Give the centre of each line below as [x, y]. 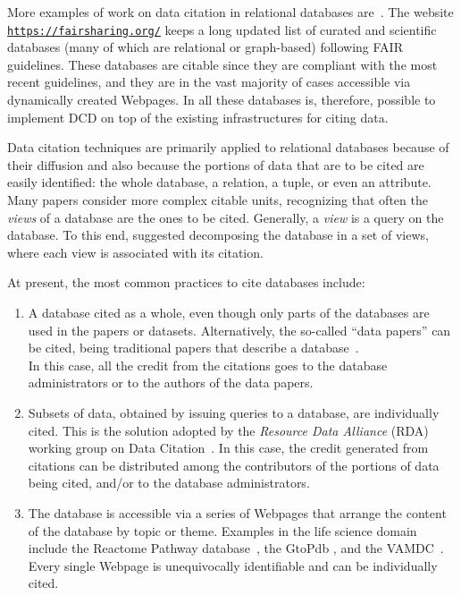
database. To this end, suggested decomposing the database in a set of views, [218, 235]
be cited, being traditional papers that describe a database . [193, 348]
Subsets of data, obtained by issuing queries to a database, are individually [234, 412]
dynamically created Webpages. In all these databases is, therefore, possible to [222, 100]
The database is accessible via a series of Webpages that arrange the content [237, 512]
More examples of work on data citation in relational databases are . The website [230, 12]
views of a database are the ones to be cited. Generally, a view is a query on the [226, 217]
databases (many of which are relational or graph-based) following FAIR [205, 47]
